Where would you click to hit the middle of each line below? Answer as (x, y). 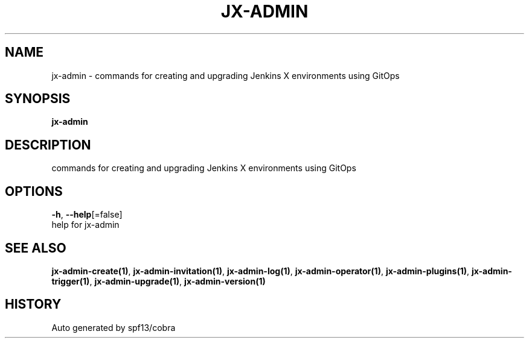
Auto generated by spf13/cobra (114, 327)
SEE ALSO (36, 248)
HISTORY (33, 304)
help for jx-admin (85, 225)
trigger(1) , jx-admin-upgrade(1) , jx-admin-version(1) (159, 281)
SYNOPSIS (38, 99)
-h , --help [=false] (87, 215)
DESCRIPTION (48, 145)
